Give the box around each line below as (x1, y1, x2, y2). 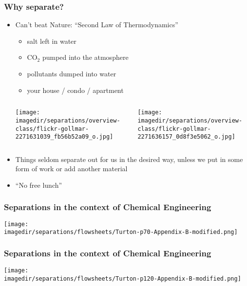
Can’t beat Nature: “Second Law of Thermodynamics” (15, 19, 178, 30)
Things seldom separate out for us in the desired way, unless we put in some (15, 154, 243, 164)
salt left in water (27, 36, 76, 46)
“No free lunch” (15, 180, 62, 190)
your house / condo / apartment (27, 85, 124, 95)
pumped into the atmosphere (42, 52, 129, 62)
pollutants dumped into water (27, 69, 116, 78)
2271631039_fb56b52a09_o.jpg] (15, 133, 114, 141)
